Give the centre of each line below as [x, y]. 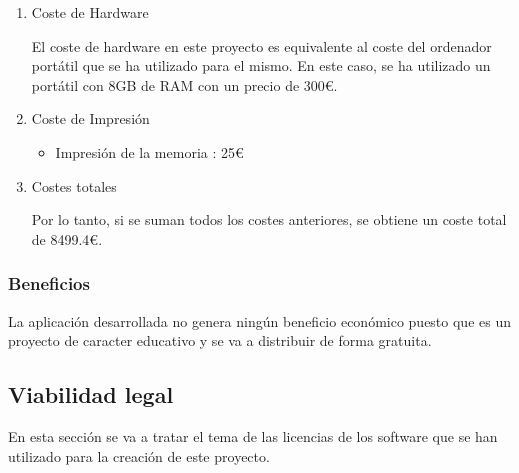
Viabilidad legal [91, 394]
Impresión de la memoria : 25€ [149, 151]
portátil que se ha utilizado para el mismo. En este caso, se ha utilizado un [261, 65]
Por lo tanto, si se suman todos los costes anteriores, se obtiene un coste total [269, 219]
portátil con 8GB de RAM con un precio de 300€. [184, 84]
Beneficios [49, 283]
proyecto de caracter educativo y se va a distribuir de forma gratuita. [220, 340]
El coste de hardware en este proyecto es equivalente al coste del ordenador [261, 45]
